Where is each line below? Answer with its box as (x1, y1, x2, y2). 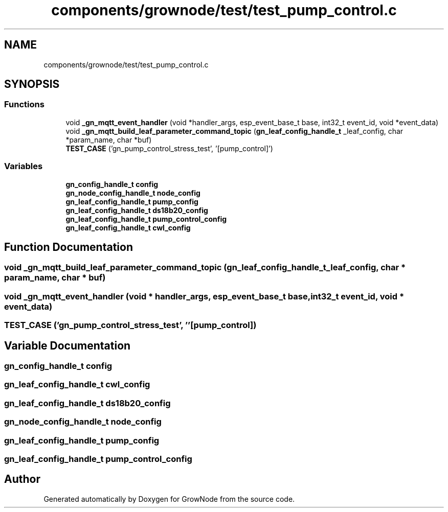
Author (4, 473, 40, 486)
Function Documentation (4, 240, 133, 253)
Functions (4, 99, 44, 110)
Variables (4, 161, 43, 172)
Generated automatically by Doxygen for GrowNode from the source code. (43, 494, 295, 503)
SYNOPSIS (4, 78, 60, 91)
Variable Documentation (4, 339, 131, 352)
